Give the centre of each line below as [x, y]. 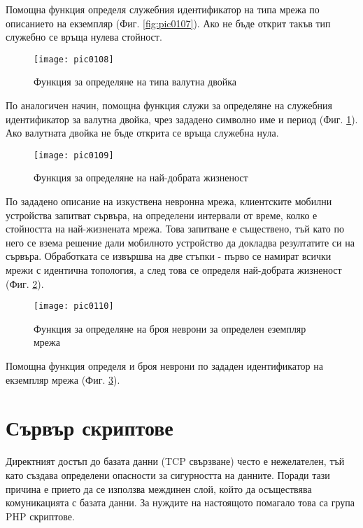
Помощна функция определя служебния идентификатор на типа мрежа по [163, 9]
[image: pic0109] [74, 155]
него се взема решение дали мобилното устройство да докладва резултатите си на [180, 242]
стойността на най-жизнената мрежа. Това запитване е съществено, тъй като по [175, 229]
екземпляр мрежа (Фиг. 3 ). [63, 379]
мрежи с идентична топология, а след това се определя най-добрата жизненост [174, 270]
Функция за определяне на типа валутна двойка [135, 82]
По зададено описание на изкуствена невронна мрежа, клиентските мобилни [169, 201]
